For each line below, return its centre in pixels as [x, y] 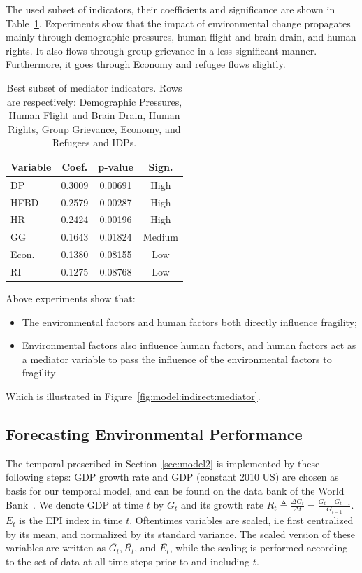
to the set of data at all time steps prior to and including [128, 561]
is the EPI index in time [71, 520]
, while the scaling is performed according [259, 547]
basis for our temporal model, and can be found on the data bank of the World [175, 491]
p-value [116, 166]
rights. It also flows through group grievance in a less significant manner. [161, 50]
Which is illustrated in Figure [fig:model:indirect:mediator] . [133, 396]
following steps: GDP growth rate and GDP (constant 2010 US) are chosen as [172, 477]
